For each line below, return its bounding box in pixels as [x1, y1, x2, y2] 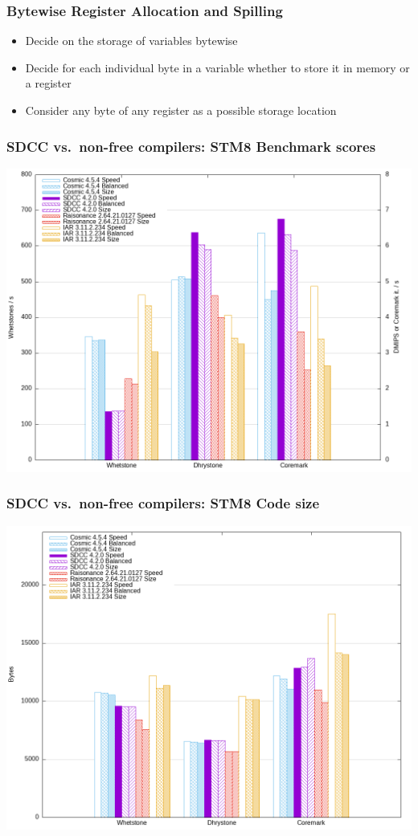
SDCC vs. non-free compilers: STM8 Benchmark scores [6, 136, 376, 156]
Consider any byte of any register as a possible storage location [25, 102, 337, 118]
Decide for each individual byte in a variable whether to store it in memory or [25, 59, 410, 75]
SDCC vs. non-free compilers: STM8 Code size [6, 493, 320, 513]
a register [25, 75, 72, 92]
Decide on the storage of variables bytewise [25, 32, 238, 49]
